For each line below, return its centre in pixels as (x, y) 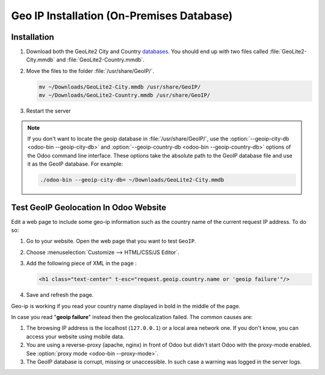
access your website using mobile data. (75, 336)
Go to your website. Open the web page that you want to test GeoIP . (111, 241)
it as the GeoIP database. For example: (75, 164)
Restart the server (48, 111)
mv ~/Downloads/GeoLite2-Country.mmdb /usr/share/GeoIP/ (125, 95)
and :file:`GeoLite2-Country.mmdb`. (100, 60)
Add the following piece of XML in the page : (82, 263)
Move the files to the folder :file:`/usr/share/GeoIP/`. (90, 71)
